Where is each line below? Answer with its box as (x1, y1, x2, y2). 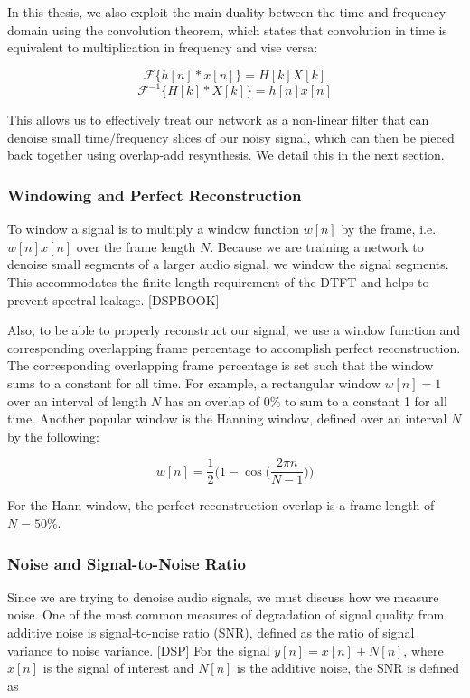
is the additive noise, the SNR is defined (237, 658, 459, 677)
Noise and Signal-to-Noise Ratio (7, 552, 246, 574)
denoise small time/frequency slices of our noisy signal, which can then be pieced (7, 127, 455, 146)
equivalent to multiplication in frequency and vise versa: (7, 38, 318, 57)
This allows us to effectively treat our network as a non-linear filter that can (7, 110, 429, 129)
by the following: (7, 426, 99, 445)
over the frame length (76, 237, 196, 256)
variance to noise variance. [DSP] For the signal (7, 640, 270, 659)
